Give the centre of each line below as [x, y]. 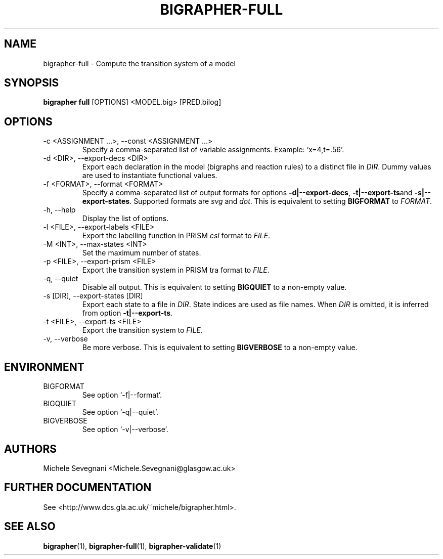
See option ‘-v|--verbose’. [125, 429]
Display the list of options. [125, 219]
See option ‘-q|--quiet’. [120, 412]
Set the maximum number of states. [142, 253]
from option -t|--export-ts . [127, 313]
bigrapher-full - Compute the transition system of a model [139, 63]
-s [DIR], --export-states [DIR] [93, 296]
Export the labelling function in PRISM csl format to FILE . [176, 236]
